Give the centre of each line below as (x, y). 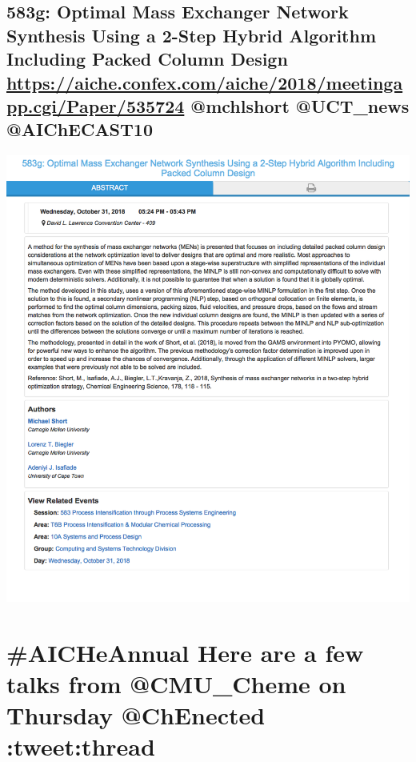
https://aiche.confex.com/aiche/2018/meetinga (205, 82)
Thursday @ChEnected (136, 715)
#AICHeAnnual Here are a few (185, 652)
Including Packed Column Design (147, 59)
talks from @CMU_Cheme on (176, 684)
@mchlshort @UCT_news (300, 105)
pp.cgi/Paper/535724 (96, 105)
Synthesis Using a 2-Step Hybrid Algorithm (192, 35)
